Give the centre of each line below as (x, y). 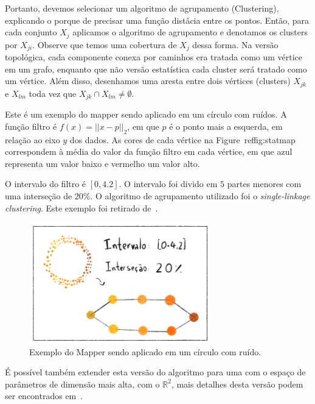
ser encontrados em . (44, 396)
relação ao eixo (33, 139)
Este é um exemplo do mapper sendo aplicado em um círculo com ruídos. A (146, 114)
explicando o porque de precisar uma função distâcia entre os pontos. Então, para (157, 20)
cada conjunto (31, 32)
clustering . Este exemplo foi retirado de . (81, 207)
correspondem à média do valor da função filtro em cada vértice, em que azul (149, 151)
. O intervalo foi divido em (168, 184)
